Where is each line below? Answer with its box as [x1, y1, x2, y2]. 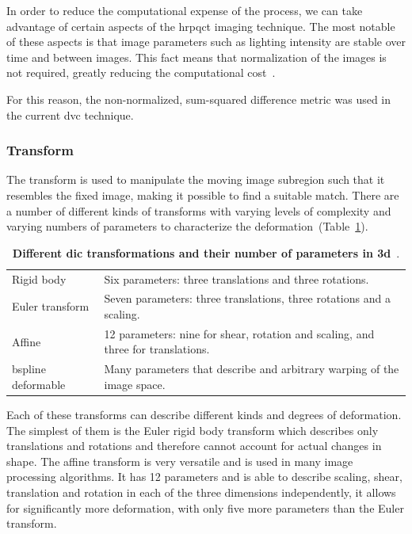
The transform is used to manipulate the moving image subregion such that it [6, 171, 385, 188]
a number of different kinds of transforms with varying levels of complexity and [6, 202, 391, 219]
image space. [104, 376, 166, 392]
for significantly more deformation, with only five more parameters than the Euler [6, 499, 404, 516]
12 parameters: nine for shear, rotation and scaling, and [104, 325, 375, 341]
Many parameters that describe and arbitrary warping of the [104, 360, 399, 377]
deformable [12, 376, 66, 392]
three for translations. [104, 341, 210, 357]
